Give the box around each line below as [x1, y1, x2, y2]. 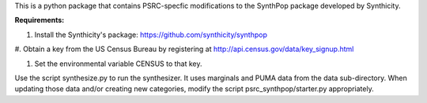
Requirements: [14, 16, 65, 25]
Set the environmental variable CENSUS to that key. [34, 59, 202, 68]
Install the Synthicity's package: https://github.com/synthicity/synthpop [34, 30, 268, 39]
